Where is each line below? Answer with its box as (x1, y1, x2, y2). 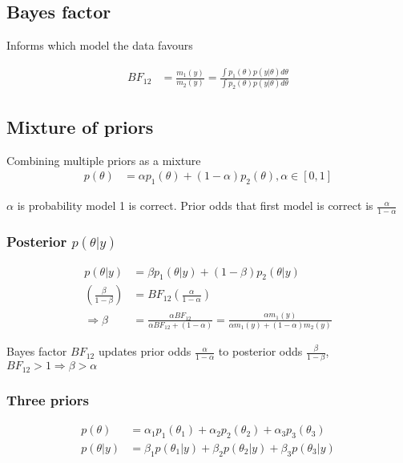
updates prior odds (98, 343, 191, 360)
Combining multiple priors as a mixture (6, 151, 201, 168)
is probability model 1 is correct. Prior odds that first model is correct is (17, 197, 373, 214)
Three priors (6, 389, 89, 409)
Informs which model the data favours (6, 37, 193, 54)
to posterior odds (218, 343, 303, 360)
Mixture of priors (6, 114, 154, 139)
